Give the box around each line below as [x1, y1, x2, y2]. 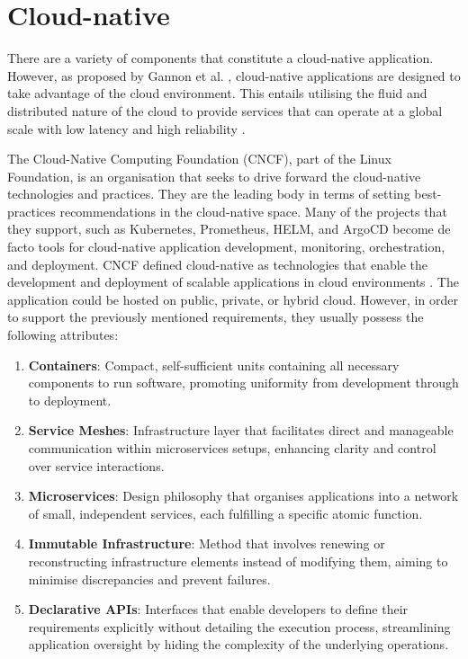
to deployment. [28, 390, 112, 409]
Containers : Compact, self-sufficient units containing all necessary [28, 355, 400, 374]
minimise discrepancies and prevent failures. [28, 569, 271, 588]
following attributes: [7, 325, 119, 344]
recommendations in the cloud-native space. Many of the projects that [59, 201, 447, 220]
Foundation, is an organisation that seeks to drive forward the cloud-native [7, 166, 421, 185]
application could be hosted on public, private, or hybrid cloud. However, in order [7, 289, 458, 308]
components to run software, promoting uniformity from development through [28, 373, 459, 392]
